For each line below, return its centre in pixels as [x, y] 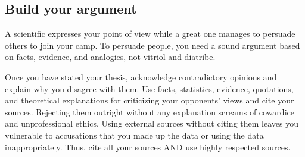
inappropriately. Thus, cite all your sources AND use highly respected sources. [148, 147]
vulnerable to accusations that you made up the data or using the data [134, 135]
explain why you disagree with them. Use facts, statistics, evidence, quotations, [149, 88]
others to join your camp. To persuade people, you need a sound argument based [152, 45]
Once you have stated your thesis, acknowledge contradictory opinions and [141, 76]
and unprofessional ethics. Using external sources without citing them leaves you [152, 123]
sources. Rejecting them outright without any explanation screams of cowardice [150, 112]
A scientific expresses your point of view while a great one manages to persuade [150, 34]
